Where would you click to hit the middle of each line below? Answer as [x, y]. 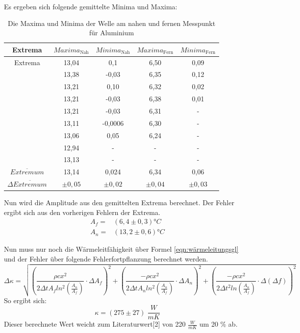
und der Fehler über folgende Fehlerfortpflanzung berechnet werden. [106, 259]
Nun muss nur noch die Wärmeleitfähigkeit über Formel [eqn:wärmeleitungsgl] [121, 249]
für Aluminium [112, 33]
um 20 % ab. [218, 324]
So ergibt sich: [25, 300]
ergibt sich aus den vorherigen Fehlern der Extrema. [82, 212]
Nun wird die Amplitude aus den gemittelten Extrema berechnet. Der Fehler [119, 202]
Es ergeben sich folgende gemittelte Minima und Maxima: [91, 6]
